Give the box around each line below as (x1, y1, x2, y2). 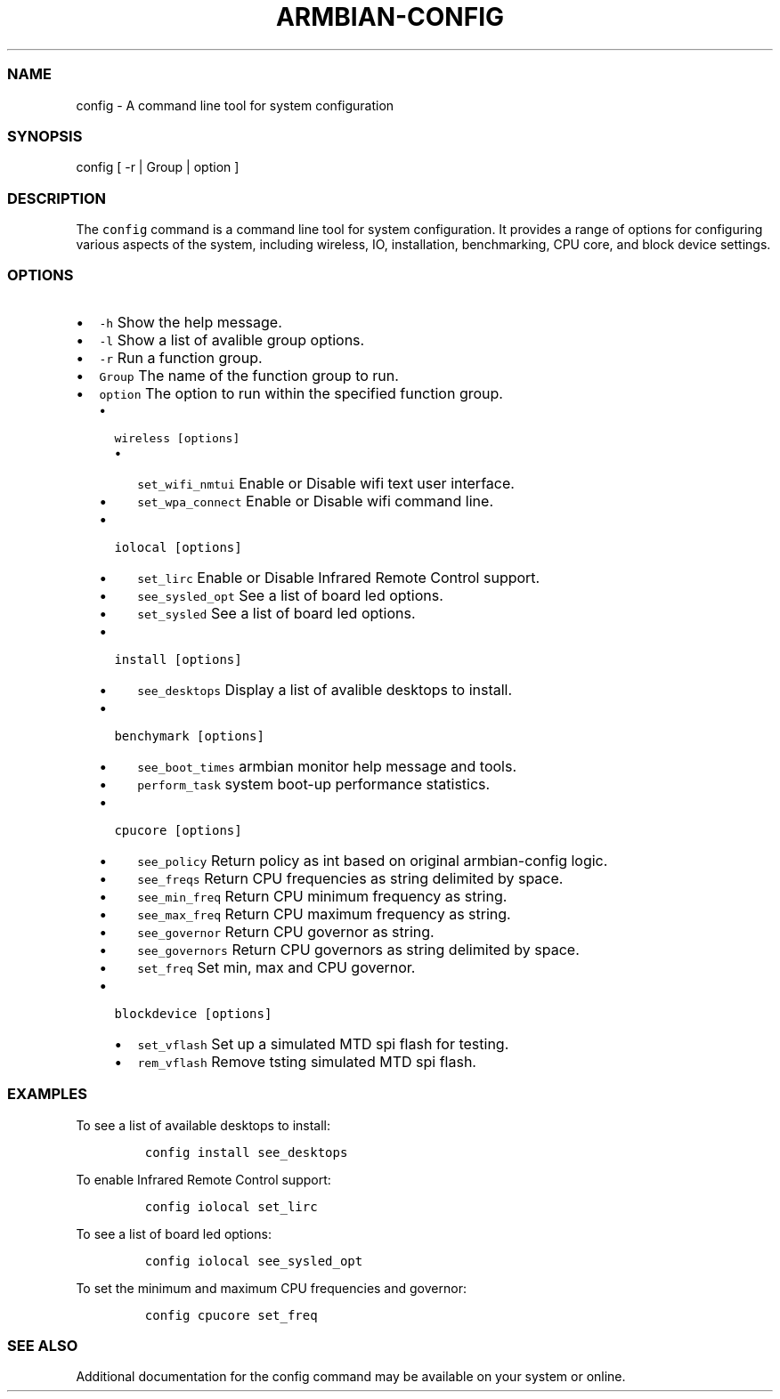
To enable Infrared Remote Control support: (76, 1171, 331, 1187)
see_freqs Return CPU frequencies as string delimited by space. (137, 869, 564, 887)
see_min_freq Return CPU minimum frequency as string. (137, 886, 508, 905)
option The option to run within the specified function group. (99, 384, 503, 402)
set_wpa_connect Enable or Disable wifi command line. (137, 491, 494, 510)
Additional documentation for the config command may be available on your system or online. (76, 1369, 626, 1385)
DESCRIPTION (7, 189, 107, 207)
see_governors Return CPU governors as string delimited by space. (137, 940, 580, 958)
